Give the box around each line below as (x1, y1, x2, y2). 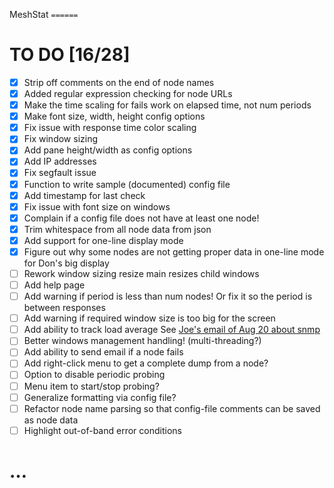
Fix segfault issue (23, 167, 97, 179)
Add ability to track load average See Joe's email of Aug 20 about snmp (23, 324, 321, 336)
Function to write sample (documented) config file (23, 178, 231, 190)
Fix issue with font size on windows (23, 200, 171, 213)
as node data (23, 414, 79, 426)
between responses (23, 302, 106, 314)
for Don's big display (23, 257, 110, 269)
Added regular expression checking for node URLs (23, 88, 233, 99)
